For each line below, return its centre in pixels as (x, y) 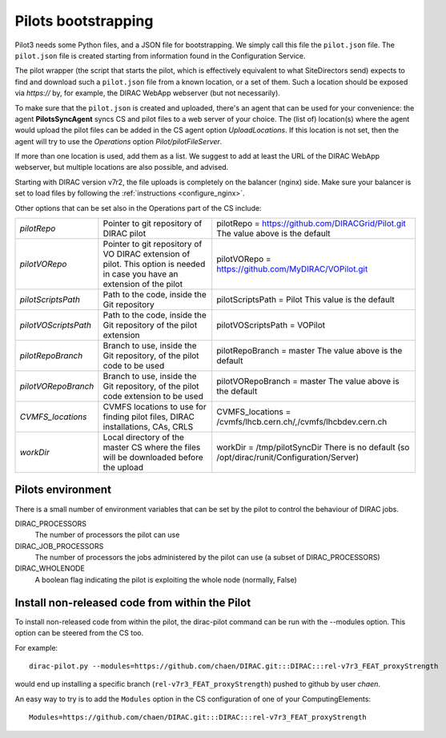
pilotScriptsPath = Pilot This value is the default (306, 300)
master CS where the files (152, 447)
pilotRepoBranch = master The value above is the (309, 351)
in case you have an (141, 274)
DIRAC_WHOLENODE (50, 568)
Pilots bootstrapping (84, 21)
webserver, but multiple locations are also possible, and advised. (122, 167)
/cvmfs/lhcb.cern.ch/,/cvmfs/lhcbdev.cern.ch (302, 422)
